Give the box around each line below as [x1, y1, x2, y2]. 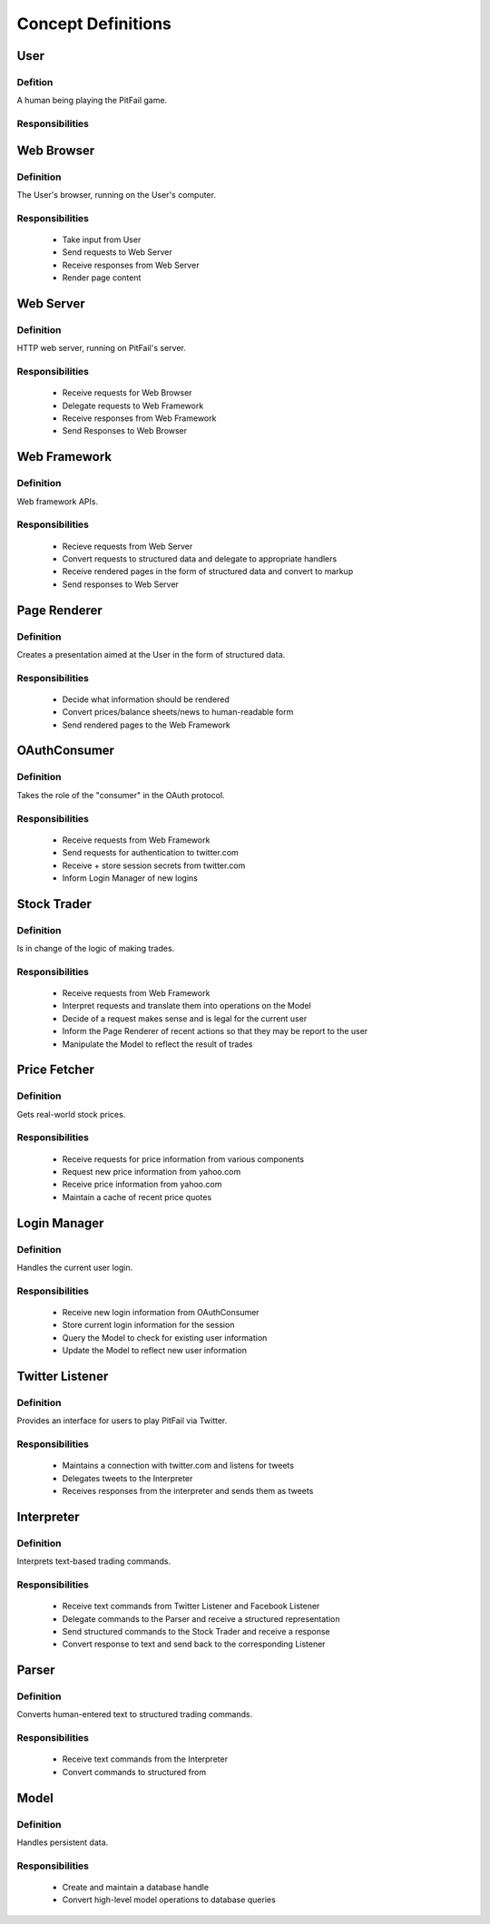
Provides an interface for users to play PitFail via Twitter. [16, 1415, 228, 1426]
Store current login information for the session [62, 1320, 235, 1331]
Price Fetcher [16, 1062, 94, 1078]
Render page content [62, 272, 142, 283]
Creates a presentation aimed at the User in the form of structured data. [16, 649, 286, 659]
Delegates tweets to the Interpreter [62, 1472, 193, 1483]
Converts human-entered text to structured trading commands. [16, 1709, 253, 1720]
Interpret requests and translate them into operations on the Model [62, 1001, 312, 1011]
